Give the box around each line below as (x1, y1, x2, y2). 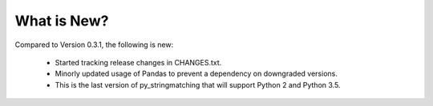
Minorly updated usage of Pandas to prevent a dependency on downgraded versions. (55, 69, 338, 79)
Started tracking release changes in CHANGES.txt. (55, 57, 222, 67)
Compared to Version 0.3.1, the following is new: (14, 40, 174, 49)
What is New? (14, 12, 109, 29)
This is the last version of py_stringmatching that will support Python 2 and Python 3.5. (55, 80, 341, 89)
